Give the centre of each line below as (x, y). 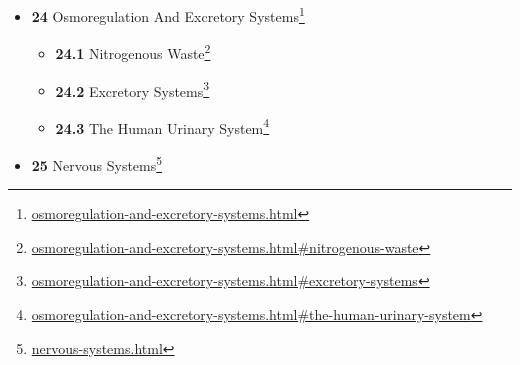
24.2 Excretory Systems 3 (132, 89)
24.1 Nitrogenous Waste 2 (133, 51)
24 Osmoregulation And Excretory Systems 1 (168, 14)
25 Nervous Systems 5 (97, 163)
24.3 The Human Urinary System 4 (162, 126)
